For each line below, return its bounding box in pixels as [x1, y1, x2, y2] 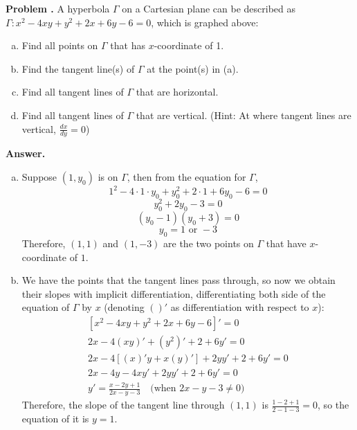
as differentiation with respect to [170, 300, 309, 314]
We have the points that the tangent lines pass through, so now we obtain [21, 273, 336, 287]
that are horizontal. [136, 84, 219, 99]
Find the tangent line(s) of [21, 61, 135, 75]
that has [110, 38, 145, 53]
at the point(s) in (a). [147, 61, 239, 75]
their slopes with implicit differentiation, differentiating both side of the [21, 286, 326, 301]
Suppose [21, 169, 57, 183]
